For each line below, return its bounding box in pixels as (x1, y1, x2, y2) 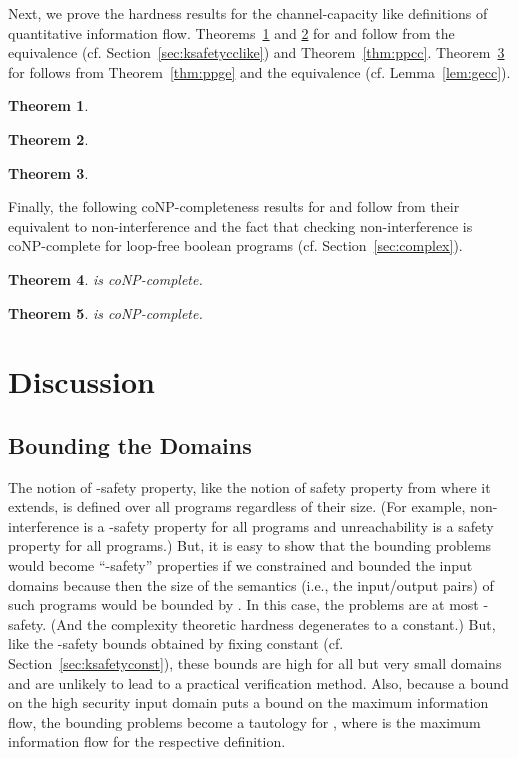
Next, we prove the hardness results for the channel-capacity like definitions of (8, 3, 488, 23)
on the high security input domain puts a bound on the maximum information (8, 692, 489, 713)
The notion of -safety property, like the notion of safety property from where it (8, 476, 491, 497)
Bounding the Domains (8, 429, 252, 460)
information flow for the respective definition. (8, 731, 286, 752)
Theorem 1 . (8, 95, 89, 116)
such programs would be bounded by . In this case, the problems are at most (8, 594, 479, 615)
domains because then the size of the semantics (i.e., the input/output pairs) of (8, 574, 494, 595)
